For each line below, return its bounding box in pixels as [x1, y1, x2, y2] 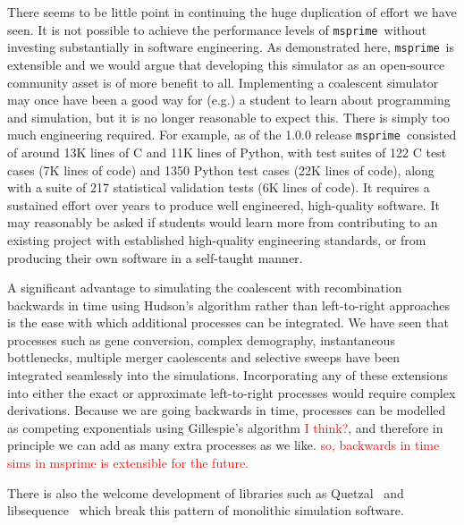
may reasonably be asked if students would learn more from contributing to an [7, 213, 438, 232]
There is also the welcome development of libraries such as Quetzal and [7, 483, 404, 502]
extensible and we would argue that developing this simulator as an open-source [7, 55, 445, 73]
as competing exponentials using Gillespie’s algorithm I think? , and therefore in [7, 418, 443, 436]
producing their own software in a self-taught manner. [7, 248, 303, 267]
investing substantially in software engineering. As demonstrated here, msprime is [7, 38, 454, 56]
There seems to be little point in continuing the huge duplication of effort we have [7, 3, 457, 21]
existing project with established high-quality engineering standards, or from [7, 230, 426, 249]
